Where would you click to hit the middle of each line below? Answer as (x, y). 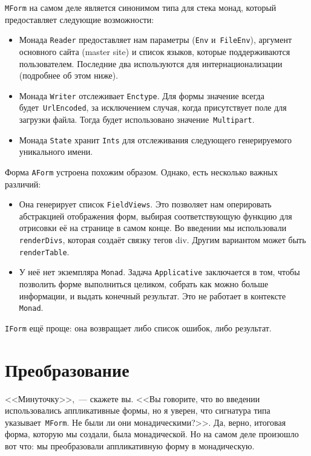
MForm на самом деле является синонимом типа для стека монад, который (141, 7)
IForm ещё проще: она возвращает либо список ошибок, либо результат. (138, 327)
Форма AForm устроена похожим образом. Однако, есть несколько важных (141, 171)
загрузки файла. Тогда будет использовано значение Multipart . (137, 119)
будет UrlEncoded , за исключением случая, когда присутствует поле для (153, 107)
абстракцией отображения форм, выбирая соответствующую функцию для (155, 216)
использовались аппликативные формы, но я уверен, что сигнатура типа (138, 410)
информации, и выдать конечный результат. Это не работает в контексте (152, 295)
